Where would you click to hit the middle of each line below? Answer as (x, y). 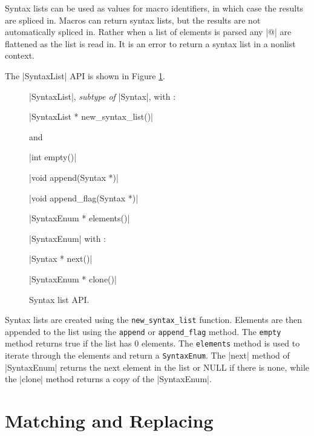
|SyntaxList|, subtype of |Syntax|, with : (103, 96)
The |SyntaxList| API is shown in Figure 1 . (85, 75)
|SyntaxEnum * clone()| (73, 278)
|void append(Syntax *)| (74, 177)
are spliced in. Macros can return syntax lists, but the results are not (133, 20)
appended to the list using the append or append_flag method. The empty (143, 331)
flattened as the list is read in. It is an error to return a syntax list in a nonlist (150, 43)
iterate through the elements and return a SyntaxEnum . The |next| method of (147, 355)
